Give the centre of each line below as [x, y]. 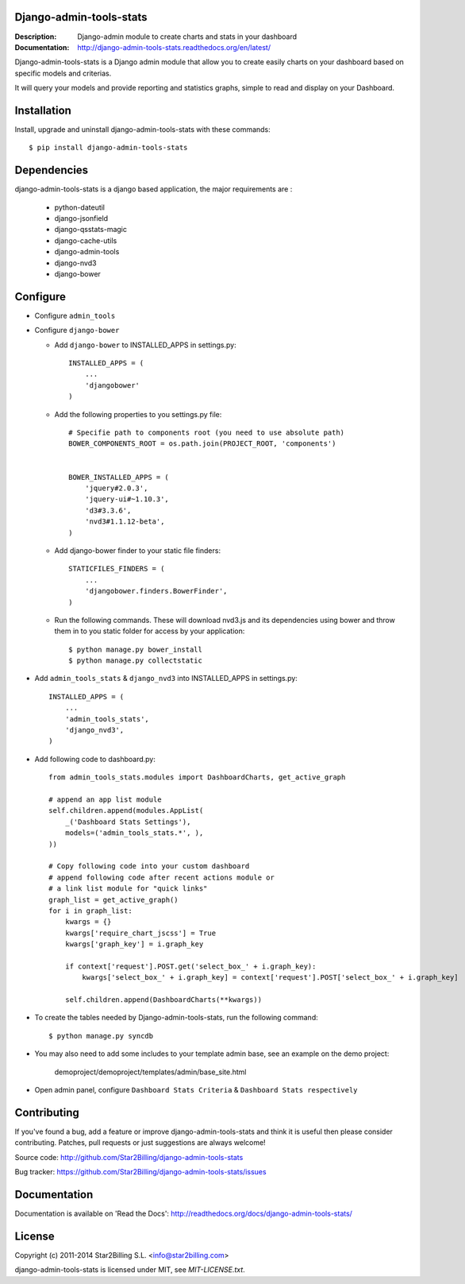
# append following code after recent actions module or [162, 877]
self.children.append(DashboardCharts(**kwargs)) [163, 1000]
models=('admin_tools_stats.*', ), [134, 833]
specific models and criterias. [63, 73]
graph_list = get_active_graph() [113, 899]
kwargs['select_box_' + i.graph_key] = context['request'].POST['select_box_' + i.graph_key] [271, 978]
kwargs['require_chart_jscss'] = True [140, 933]
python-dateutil [80, 207]
